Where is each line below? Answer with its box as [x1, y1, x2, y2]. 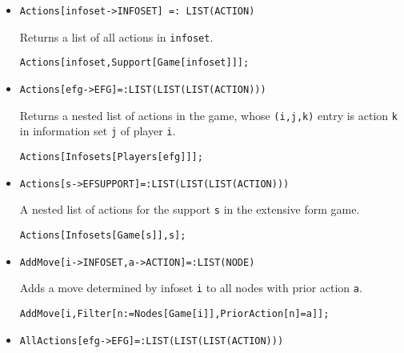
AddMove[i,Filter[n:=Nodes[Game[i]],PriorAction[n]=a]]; [19, 307, 330, 319]
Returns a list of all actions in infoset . [19, 28, 214, 45]
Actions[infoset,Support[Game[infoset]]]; [19, 57, 250, 69]
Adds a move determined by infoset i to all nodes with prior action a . [19, 279, 362, 296]
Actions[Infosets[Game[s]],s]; [19, 229, 186, 241]
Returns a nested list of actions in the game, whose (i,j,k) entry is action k [19, 106, 398, 123]
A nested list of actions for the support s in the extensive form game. [19, 201, 360, 218]
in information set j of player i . [19, 122, 176, 139]
